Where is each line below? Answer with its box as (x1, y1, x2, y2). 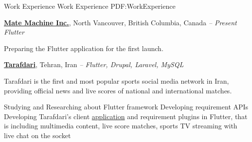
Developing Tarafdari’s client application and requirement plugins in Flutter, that (4, 111, 248, 121)
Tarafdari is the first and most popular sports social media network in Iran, (4, 75, 229, 86)
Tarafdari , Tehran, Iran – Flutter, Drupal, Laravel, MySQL (4, 59, 184, 70)
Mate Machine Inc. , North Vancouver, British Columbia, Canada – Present (4, 17, 237, 27)
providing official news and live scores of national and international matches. (4, 85, 232, 95)
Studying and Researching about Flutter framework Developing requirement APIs (4, 102, 249, 112)
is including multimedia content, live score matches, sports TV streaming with (4, 121, 237, 131)
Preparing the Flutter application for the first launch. (4, 43, 163, 53)
